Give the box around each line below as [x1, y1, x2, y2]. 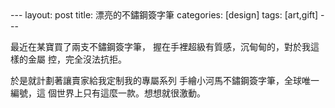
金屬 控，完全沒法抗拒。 [27, 53, 127, 65]
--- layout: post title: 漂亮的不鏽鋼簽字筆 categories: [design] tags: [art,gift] [10, 9, 319, 21]
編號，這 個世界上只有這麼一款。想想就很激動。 [10, 87, 206, 99]
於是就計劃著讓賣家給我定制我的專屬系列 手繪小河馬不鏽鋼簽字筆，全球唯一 [10, 75, 320, 86]
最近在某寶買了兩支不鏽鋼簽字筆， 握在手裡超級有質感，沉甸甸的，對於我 [10, 41, 311, 52]
